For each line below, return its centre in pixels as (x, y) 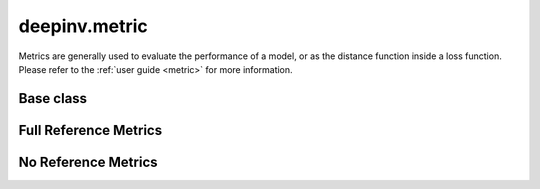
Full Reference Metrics (90, 130)
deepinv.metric (83, 26)
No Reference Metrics (88, 161)
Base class (53, 98)
